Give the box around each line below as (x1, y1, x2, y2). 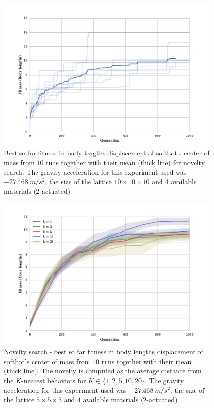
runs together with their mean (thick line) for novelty (46, 157, 205, 167)
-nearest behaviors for (21, 375, 86, 385)
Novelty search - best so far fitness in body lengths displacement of (4, 347, 203, 357)
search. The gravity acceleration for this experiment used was (4, 167, 187, 177)
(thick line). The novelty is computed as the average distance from (4, 366, 202, 376)
